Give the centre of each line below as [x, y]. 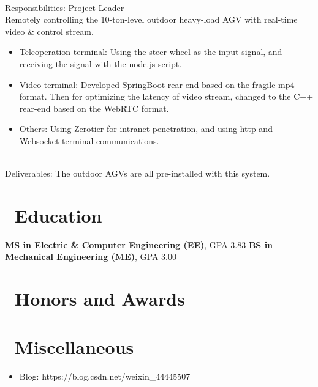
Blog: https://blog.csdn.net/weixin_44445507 [105, 376]
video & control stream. [49, 31]
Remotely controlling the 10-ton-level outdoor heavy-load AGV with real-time [151, 19]
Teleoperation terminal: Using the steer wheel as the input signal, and [151, 52]
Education [59, 215]
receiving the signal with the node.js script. [100, 63]
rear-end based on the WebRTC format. [94, 108]
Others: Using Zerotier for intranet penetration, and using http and [146, 129]
